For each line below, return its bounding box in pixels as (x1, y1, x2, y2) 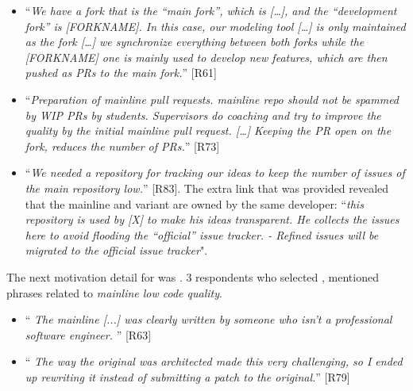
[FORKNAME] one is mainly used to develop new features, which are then (25, 48, 388, 65)
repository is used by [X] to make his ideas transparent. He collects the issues (25, 211, 399, 228)
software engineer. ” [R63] (25, 326, 152, 343)
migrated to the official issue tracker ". (25, 242, 208, 259)
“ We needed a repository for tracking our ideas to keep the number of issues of (25, 164, 405, 181)
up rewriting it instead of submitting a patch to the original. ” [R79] (25, 368, 350, 385)
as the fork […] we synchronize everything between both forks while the (25, 33, 365, 50)
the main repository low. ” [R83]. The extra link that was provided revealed (25, 179, 389, 196)
